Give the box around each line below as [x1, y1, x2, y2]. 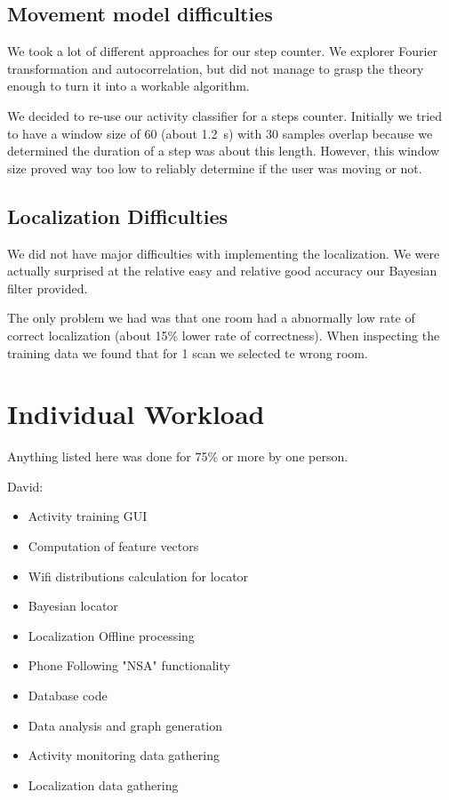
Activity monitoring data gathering [28, 746, 220, 764]
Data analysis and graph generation [28, 716, 223, 734]
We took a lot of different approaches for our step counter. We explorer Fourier [7, 42, 438, 60]
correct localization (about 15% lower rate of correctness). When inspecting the [7, 325, 440, 344]
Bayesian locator [28, 596, 118, 615]
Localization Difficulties [7, 202, 229, 229]
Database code [28, 686, 108, 704]
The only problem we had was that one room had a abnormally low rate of [7, 308, 415, 327]
